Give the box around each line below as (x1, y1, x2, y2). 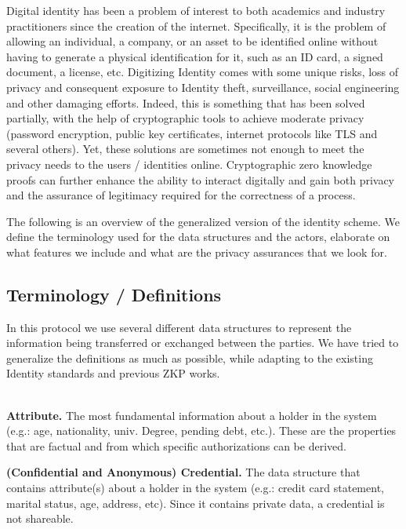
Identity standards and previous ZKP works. (6, 365, 220, 381)
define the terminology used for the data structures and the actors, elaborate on (6, 228, 390, 245)
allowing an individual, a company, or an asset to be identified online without (6, 33, 379, 49)
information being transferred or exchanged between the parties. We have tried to (6, 334, 399, 351)
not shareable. (6, 510, 74, 527)
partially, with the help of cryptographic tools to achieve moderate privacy (6, 110, 364, 126)
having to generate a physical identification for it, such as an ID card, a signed (6, 48, 383, 64)
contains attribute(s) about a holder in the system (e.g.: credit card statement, (6, 480, 384, 496)
